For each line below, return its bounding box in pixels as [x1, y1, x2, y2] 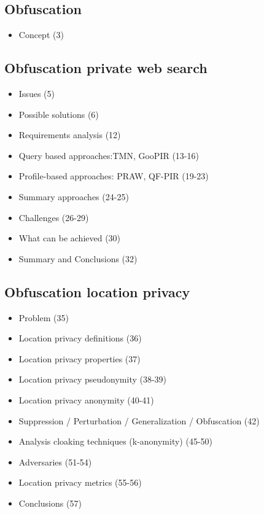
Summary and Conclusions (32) [18, 252, 138, 265]
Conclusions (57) [18, 496, 82, 509]
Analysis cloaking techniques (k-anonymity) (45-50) [18, 435, 213, 448]
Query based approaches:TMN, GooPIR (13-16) [18, 149, 199, 162]
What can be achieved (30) [18, 232, 121, 244]
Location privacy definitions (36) [18, 332, 142, 345]
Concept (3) [18, 28, 64, 41]
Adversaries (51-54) [18, 455, 92, 468]
